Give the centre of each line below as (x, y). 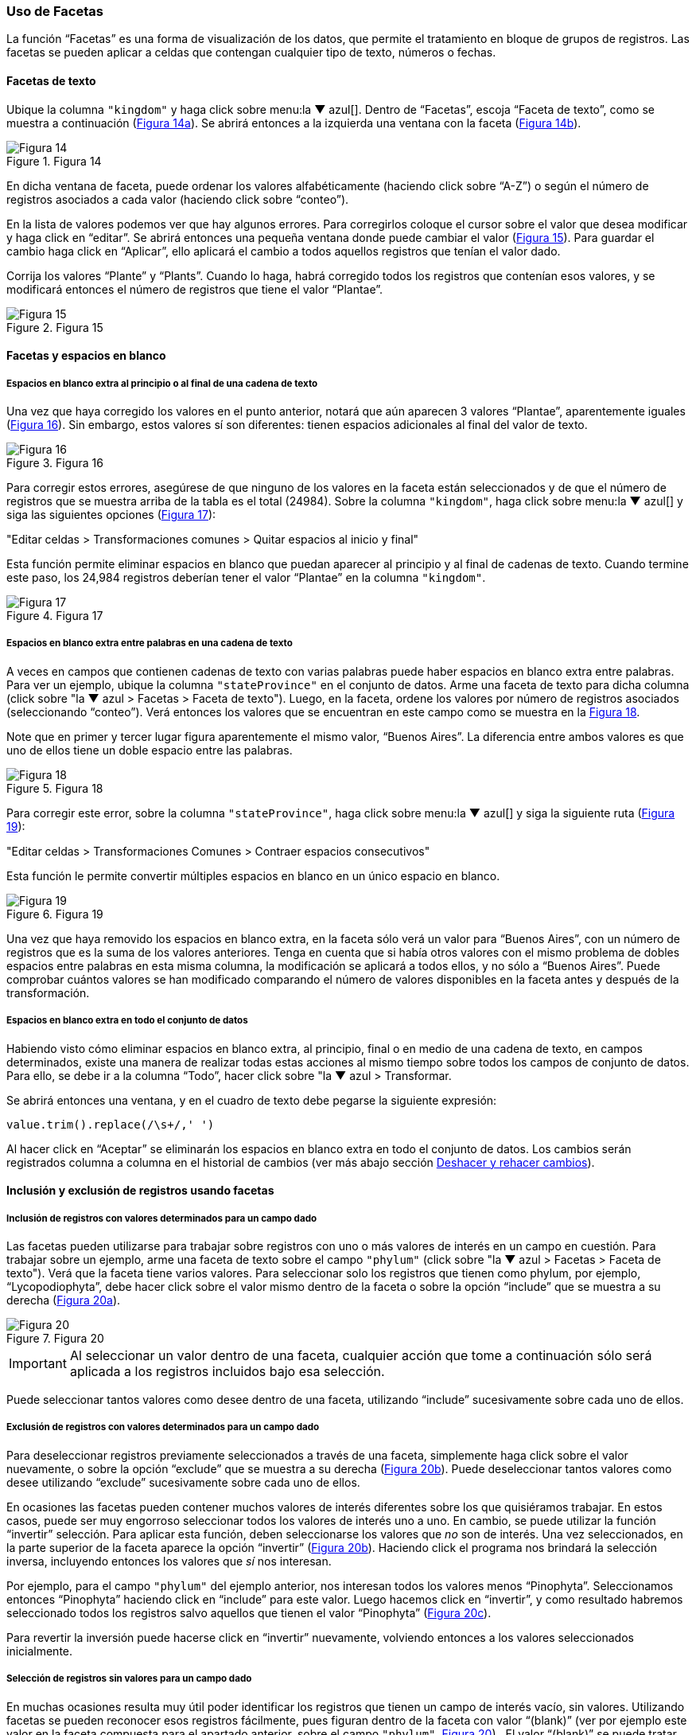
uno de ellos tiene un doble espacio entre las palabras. (150, 750)
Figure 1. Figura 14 (54, 161)
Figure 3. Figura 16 (55, 462)
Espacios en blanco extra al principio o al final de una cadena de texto (162, 383)
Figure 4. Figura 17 (55, 615)
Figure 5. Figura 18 (55, 788)
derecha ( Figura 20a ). (64, 1300)
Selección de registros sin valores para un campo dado (129, 1679)
